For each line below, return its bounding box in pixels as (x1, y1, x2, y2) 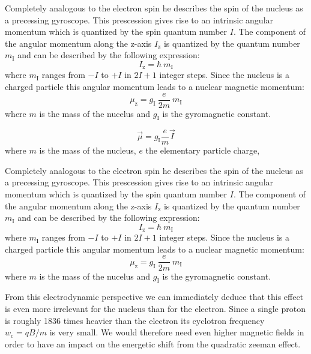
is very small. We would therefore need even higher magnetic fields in (49, 326, 304, 338)
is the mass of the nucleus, (39, 144, 136, 157)
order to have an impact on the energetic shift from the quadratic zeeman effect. (5, 337, 301, 350)
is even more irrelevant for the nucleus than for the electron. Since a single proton (5, 302, 306, 314)
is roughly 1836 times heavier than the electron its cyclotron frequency (5, 314, 265, 326)
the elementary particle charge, (145, 144, 260, 157)
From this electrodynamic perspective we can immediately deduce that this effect (5, 290, 304, 303)
